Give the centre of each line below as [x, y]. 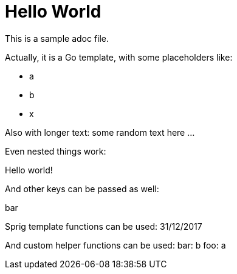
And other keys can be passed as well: [82, 189]
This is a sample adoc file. [57, 38]
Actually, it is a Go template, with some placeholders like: [119, 57]
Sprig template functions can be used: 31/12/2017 [104, 226]
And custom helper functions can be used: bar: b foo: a [115, 245]
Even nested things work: [56, 151]
